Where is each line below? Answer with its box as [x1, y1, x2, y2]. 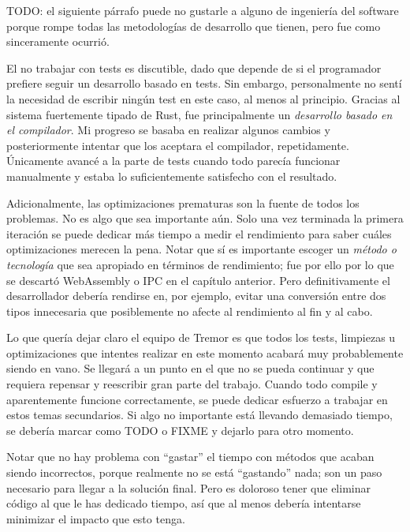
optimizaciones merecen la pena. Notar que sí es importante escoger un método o [6, 241, 397, 257]
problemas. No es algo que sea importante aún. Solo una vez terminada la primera [6, 210, 404, 227]
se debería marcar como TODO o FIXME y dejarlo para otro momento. [6, 421, 354, 438]
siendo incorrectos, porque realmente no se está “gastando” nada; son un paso [6, 464, 382, 481]
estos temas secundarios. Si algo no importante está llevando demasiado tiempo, [6, 406, 393, 423]
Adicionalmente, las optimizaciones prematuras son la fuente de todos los [6, 194, 360, 211]
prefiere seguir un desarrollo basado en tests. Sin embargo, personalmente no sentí [6, 75, 402, 92]
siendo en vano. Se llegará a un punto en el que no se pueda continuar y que [6, 360, 375, 377]
